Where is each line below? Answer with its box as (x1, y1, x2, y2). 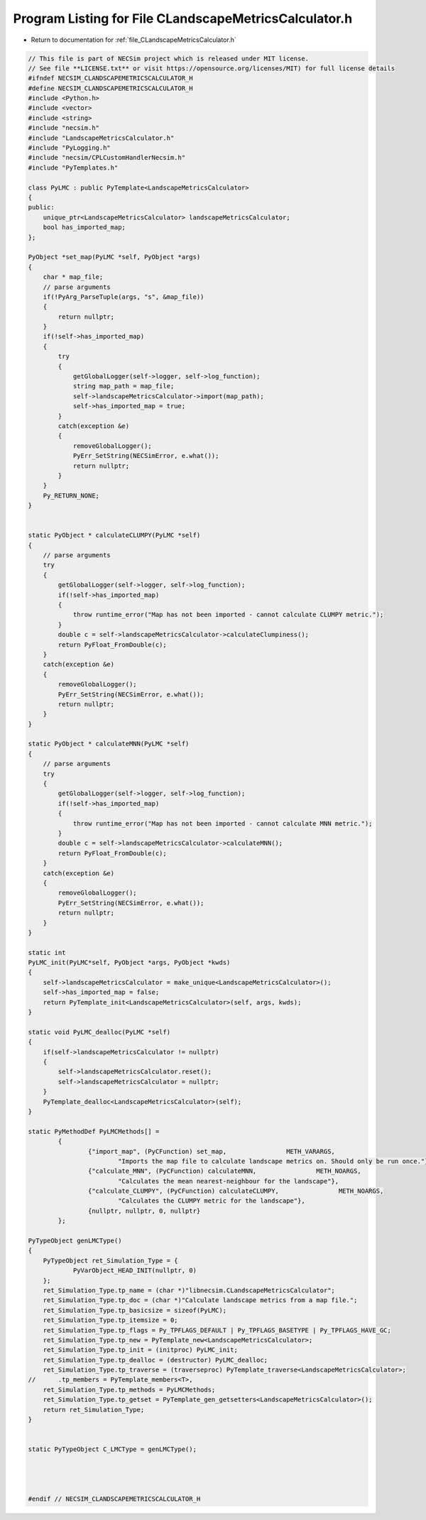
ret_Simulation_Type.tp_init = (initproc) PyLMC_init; (43, 1346, 238, 1354)
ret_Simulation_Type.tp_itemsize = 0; (43, 1316, 178, 1324)
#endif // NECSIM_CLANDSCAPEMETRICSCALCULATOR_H (28, 1495, 201, 1503)
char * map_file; (43, 273, 104, 281)
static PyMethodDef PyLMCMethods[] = (28, 1127, 160, 1135)
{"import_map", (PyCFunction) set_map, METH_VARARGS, (87, 1147, 335, 1155)
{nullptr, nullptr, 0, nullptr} (87, 1207, 201, 1215)
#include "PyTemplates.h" (28, 163, 119, 172)
